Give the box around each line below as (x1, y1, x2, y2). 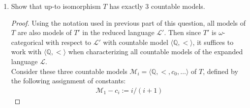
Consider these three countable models (11, 66, 127, 76)
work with (11, 46, 42, 57)
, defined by (203, 66, 238, 76)
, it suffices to (192, 36, 234, 47)
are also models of (17, 27, 72, 37)
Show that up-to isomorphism (11, 1, 101, 11)
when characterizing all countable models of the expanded (68, 46, 243, 57)
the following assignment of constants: (11, 75, 126, 86)
